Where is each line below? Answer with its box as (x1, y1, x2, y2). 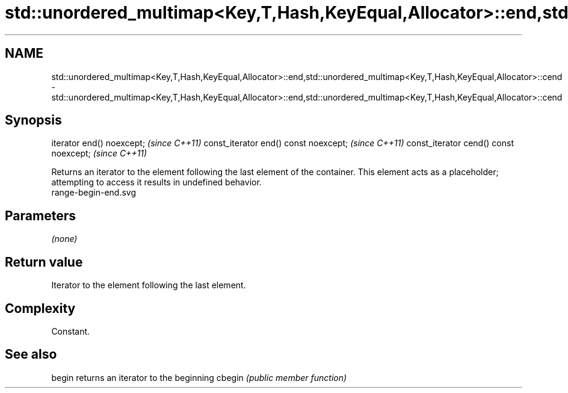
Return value (5, 254, 83, 270)
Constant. (51, 326, 90, 336)
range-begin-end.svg (51, 187, 137, 198)
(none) (51, 234, 78, 244)
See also (5, 347, 57, 362)
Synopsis (5, 113, 62, 128)
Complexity (5, 300, 76, 316)
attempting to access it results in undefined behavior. (51, 177, 262, 188)
